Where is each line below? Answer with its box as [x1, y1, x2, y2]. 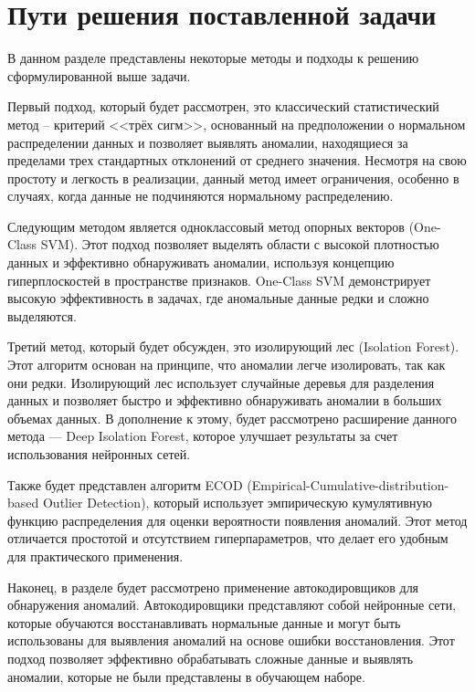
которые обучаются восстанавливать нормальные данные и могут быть [7, 613, 401, 632]
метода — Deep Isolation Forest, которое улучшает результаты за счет [7, 426, 398, 446]
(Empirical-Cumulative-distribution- [247, 475, 449, 494]
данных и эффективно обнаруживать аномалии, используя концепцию [7, 253, 395, 272]
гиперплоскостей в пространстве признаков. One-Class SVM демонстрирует [7, 270, 431, 289]
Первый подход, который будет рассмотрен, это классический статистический [7, 97, 439, 116]
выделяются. [7, 306, 77, 325]
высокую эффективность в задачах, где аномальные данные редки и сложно [7, 288, 429, 308]
